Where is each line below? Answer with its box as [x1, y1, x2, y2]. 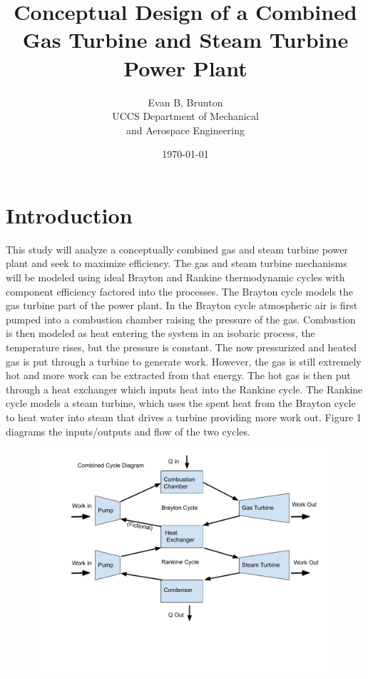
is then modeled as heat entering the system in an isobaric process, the [6, 326, 315, 341]
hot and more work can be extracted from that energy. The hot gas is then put [6, 368, 351, 383]
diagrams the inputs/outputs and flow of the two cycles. [6, 423, 250, 438]
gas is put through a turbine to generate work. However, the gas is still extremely [6, 353, 362, 368]
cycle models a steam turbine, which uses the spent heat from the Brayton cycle [6, 396, 356, 411]
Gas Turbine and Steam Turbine [22, 25, 349, 54]
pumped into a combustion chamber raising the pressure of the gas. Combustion [6, 311, 356, 326]
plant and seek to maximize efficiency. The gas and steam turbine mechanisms [6, 256, 347, 271]
